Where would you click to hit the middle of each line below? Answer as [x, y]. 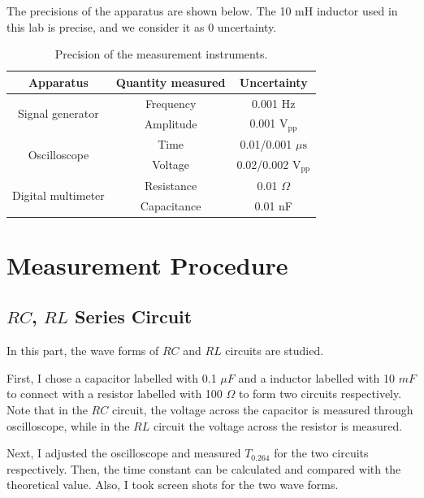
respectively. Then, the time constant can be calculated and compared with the [204, 468]
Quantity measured [171, 82]
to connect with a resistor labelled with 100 [115, 394]
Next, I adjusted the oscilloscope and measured [124, 453]
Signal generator [58, 113]
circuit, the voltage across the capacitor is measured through [262, 410]
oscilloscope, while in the [68, 425]
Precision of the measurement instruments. [161, 54]
